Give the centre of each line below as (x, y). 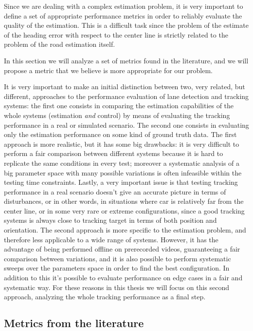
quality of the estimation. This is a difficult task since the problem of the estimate (126, 25)
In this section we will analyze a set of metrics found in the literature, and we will (126, 60)
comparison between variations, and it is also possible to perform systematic (117, 258)
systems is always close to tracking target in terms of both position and (110, 220)
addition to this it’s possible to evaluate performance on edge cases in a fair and (123, 278)
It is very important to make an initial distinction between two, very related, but (125, 87)
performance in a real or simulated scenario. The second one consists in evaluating (126, 125)
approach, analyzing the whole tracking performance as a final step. (105, 297)
